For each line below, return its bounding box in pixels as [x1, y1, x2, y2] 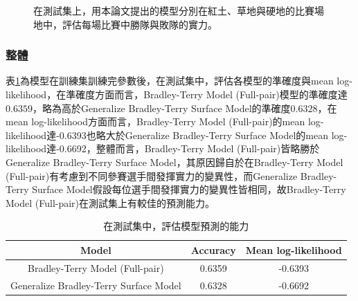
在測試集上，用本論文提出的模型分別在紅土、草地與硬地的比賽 [33, 3, 314, 17]
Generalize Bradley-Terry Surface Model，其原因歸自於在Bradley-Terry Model [6, 154, 343, 169]
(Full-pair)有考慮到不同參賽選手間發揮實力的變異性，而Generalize [6, 168, 298, 183]
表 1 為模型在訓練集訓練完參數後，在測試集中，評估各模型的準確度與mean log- [6, 73, 352, 88]
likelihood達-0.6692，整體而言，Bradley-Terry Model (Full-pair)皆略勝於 [6, 141, 320, 156]
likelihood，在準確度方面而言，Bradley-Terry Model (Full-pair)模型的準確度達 [6, 87, 348, 101]
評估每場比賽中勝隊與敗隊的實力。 [62, 17, 217, 31]
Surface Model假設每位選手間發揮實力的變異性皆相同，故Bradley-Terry [32, 182, 346, 197]
